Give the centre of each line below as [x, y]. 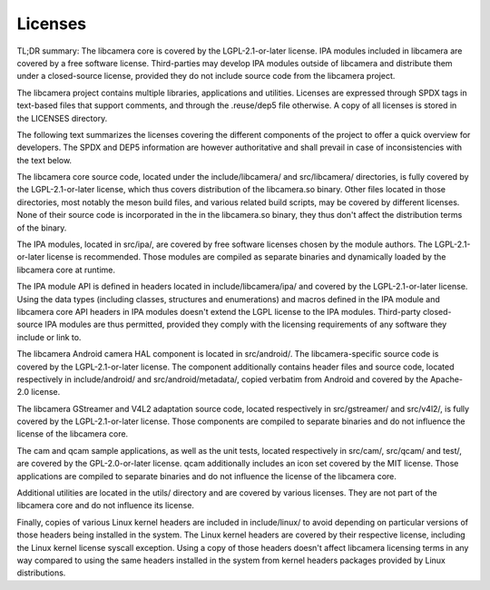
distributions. [41, 573]
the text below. [44, 160]
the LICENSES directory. [62, 118]
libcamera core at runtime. [66, 270]
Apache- [446, 379]
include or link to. [49, 337]
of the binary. [42, 228]
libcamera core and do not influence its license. [106, 506]
